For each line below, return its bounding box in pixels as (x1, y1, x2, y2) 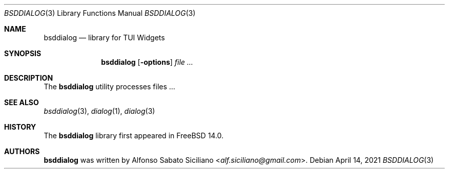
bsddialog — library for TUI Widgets (44, 33, 165, 42)
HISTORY (4, 122, 36, 131)
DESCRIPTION (4, 73, 53, 82)
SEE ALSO (4, 98, 39, 107)
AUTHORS (4, 147, 40, 156)
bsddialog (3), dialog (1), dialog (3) (44, 107, 155, 115)
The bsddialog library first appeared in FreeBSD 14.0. (44, 131, 224, 140)
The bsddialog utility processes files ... (44, 82, 175, 91)
